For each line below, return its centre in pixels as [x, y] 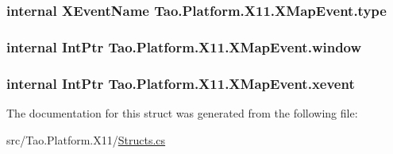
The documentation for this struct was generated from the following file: [182, 112]
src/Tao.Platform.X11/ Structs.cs [86, 139]
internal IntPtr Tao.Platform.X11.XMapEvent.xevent [181, 83]
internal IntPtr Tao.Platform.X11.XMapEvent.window [184, 46]
